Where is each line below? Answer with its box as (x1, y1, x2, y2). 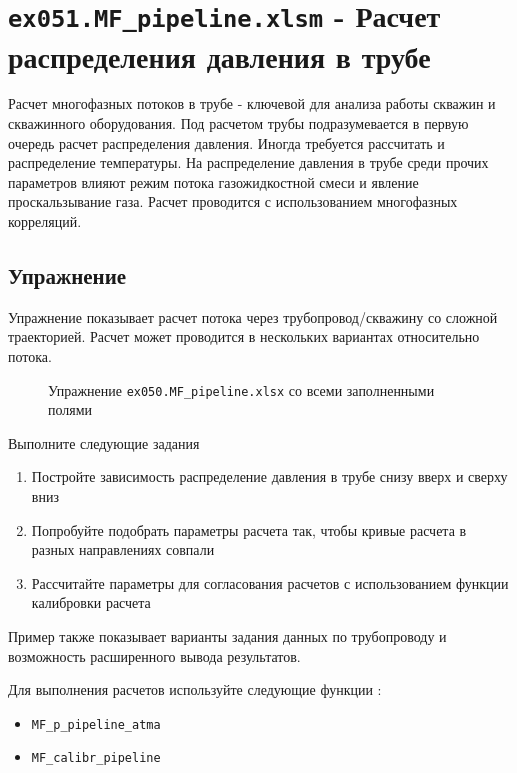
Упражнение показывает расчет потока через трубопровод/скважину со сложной (8, 306, 498, 327)
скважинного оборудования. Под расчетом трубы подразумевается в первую (8, 113, 469, 134)
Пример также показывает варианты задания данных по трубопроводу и (8, 625, 447, 646)
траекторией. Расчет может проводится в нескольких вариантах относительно (8, 326, 480, 347)
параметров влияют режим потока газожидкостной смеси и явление (8, 171, 419, 192)
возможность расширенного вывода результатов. (8, 645, 301, 666)
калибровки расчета (31, 592, 151, 613)
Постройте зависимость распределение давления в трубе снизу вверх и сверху (31, 466, 508, 487)
